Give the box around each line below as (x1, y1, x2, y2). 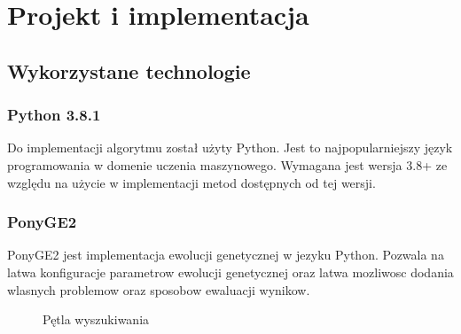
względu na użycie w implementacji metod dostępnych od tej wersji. (7, 173, 376, 191)
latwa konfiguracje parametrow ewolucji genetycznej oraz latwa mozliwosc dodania (7, 262, 454, 281)
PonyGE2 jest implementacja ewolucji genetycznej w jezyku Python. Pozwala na (7, 245, 444, 264)
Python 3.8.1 (7, 104, 101, 126)
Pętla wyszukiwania (43, 310, 150, 329)
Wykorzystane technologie (7, 57, 251, 84)
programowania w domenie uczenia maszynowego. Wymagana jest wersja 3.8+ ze (7, 155, 448, 174)
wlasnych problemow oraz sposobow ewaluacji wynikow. (7, 280, 310, 299)
